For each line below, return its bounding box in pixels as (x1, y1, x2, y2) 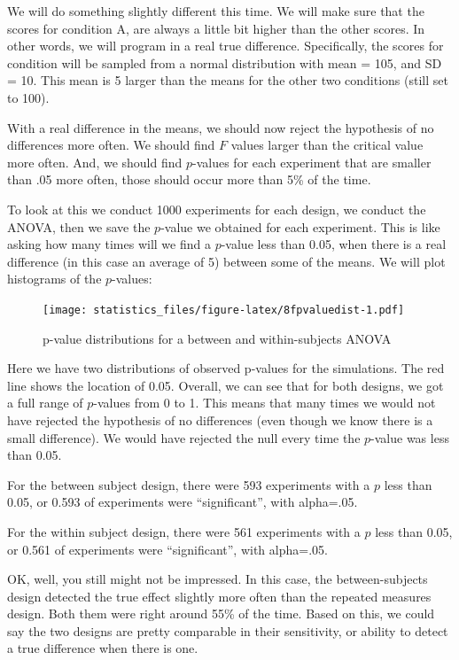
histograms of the (7, 269, 102, 288)
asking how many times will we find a (7, 235, 211, 253)
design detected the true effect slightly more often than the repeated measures (7, 586, 432, 605)
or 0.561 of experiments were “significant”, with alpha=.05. (7, 540, 328, 558)
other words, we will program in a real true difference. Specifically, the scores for (7, 36, 444, 55)
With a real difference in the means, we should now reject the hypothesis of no (7, 118, 434, 136)
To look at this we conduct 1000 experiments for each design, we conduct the (7, 199, 426, 218)
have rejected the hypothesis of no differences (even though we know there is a (7, 410, 433, 429)
